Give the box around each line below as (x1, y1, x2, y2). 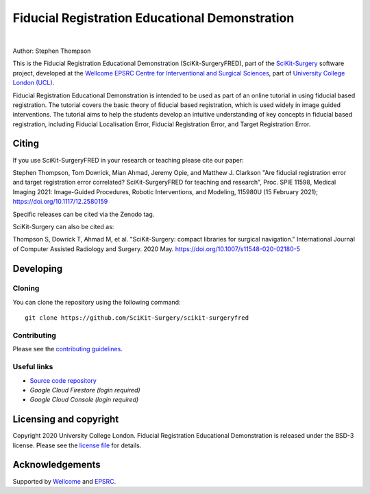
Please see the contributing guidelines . (12, 345, 123, 353)
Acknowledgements (12, 459, 101, 471)
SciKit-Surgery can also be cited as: (12, 222, 114, 231)
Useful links (12, 362, 53, 372)
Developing (12, 263, 63, 274)
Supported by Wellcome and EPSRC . (12, 477, 116, 485)
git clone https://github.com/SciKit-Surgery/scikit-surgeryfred (25, 314, 249, 322)
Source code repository (29, 376, 97, 384)
